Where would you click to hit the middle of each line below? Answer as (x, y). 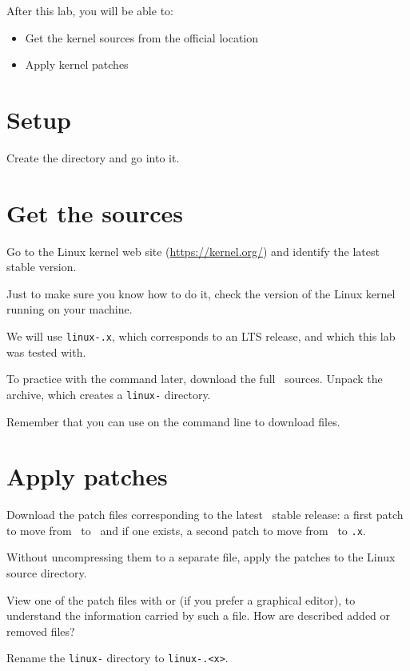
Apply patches (87, 476)
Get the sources (95, 212)
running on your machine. (70, 309)
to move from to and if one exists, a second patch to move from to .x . (186, 530)
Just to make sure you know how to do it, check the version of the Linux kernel (201, 293)
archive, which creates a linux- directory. (109, 394)
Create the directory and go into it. (93, 157)
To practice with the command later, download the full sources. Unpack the (195, 379)
